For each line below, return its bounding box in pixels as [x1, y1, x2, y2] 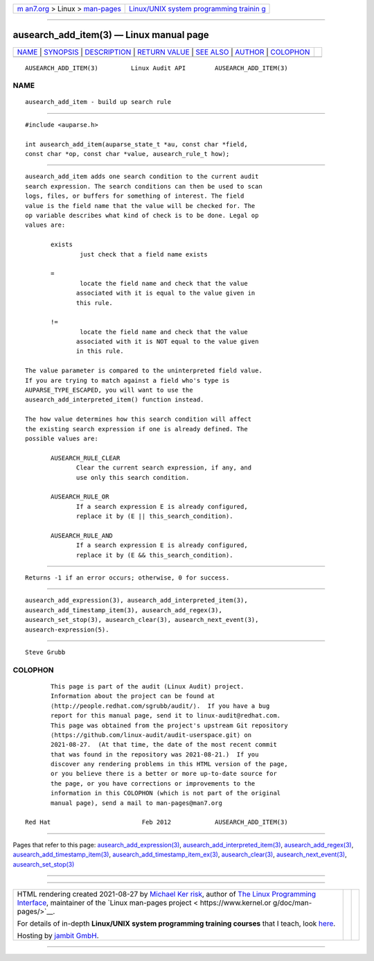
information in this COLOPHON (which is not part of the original [51, 789, 281, 797]
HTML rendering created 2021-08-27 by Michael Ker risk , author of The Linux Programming [17, 889, 317, 899]
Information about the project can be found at [51, 692, 215, 700]
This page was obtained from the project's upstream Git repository [51, 721, 288, 729]
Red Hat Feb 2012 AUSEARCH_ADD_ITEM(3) [25, 818, 288, 826]
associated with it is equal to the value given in [76, 289, 256, 297]
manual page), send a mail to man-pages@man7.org [51, 799, 223, 807]
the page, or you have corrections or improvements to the [51, 779, 256, 787]
